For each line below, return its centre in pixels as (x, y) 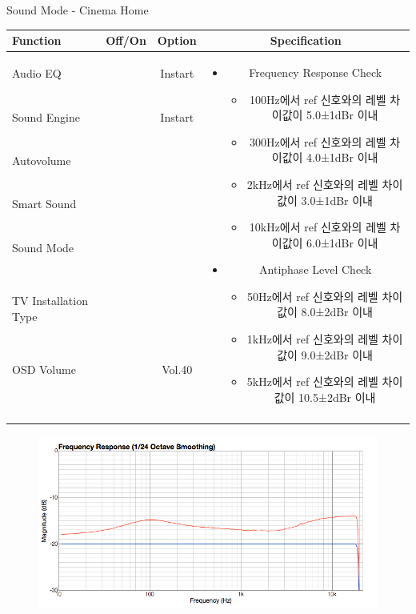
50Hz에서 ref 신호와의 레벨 (313, 296)
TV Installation (50, 300)
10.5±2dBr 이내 (337, 397)
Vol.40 (177, 369)
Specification (306, 40)
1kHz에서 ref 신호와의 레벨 (312, 339)
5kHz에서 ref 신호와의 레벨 (312, 381)
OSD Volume (44, 369)
